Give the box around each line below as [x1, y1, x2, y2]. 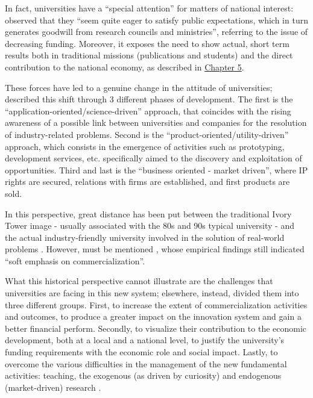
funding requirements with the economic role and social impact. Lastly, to [5, 346, 278, 358]
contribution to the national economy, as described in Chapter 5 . [5, 60, 244, 73]
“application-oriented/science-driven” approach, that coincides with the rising [5, 104, 291, 117]
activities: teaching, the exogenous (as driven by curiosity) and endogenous [5, 369, 282, 382]
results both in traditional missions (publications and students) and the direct [5, 49, 293, 61]
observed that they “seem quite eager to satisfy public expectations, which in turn [5, 13, 308, 26]
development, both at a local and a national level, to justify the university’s [5, 334, 285, 346]
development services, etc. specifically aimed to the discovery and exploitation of [5, 152, 302, 164]
